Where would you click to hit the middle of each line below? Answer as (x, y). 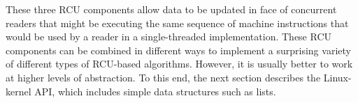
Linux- (337, 77)
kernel (19, 91)
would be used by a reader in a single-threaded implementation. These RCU (169, 37)
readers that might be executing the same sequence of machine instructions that (177, 23)
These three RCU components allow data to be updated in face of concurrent (171, 9)
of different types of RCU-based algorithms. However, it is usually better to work (179, 64)
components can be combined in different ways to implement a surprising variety (178, 50)
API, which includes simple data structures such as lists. (155, 91)
